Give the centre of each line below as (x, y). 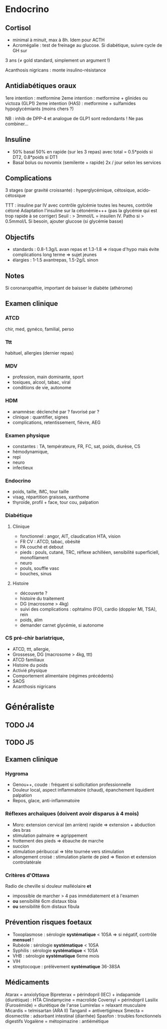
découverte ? (34, 593)
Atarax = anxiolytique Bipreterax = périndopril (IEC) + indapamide (73, 994)
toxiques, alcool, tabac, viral (41, 382)
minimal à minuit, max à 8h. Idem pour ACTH (58, 40)
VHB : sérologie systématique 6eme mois (56, 956)
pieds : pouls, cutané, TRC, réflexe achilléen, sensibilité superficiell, (90, 552)
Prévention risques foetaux (49, 922)
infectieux (23, 467)
